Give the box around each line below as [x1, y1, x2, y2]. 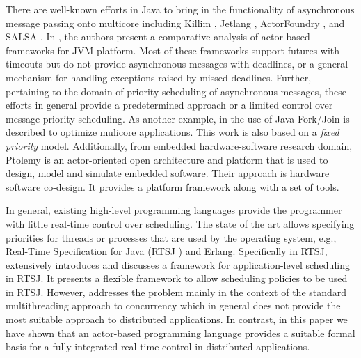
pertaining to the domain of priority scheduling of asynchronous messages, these [6, 84, 346, 98]
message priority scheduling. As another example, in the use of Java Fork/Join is [6, 111, 350, 125]
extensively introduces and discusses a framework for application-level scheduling [6, 257, 350, 272]
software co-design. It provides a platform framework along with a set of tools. [6, 179, 339, 194]
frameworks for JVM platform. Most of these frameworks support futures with [6, 42, 340, 57]
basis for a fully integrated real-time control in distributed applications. [6, 339, 310, 354]
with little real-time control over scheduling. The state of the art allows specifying [6, 216, 355, 231]
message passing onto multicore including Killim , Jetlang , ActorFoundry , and [6, 15, 345, 30]
